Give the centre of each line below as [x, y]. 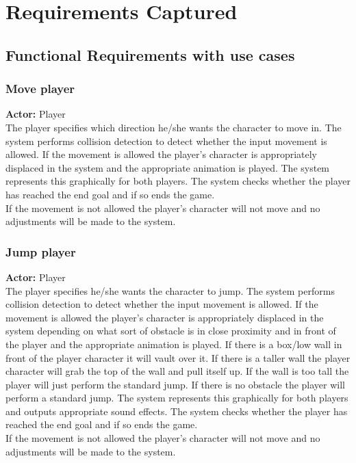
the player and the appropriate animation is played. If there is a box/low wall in [174, 344]
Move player [40, 89]
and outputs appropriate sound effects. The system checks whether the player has [177, 411]
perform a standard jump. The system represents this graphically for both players [177, 398]
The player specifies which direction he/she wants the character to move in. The [174, 127]
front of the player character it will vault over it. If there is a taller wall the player [178, 357]
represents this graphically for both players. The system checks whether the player [178, 181]
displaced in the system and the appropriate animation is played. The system [168, 167]
